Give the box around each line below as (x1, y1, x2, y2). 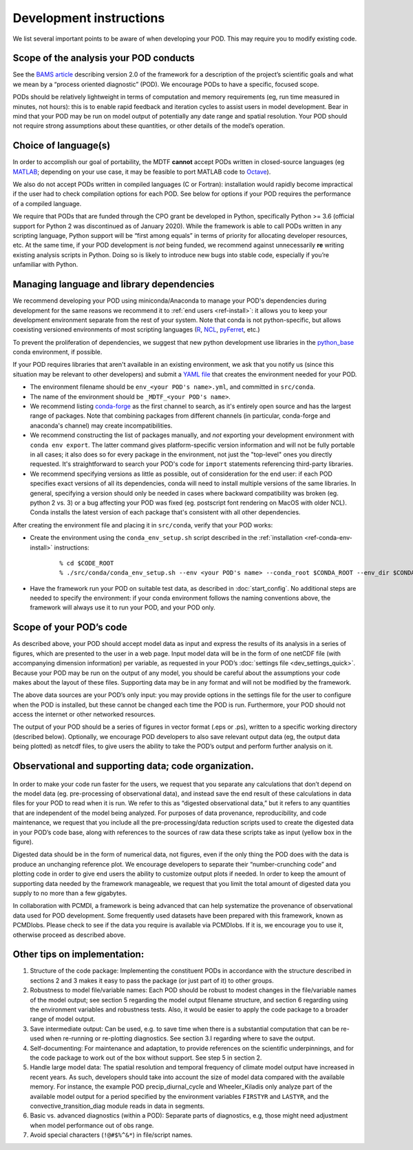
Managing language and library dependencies (12, 279, 215, 290)
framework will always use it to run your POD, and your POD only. (30, 603, 216, 612)
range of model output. (30, 1015, 96, 1023)
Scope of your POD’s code (12, 621, 127, 634)
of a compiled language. (12, 199, 82, 208)
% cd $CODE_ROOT (59, 559, 114, 567)
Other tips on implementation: (12, 949, 145, 960)
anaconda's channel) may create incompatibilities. (30, 421, 173, 430)
